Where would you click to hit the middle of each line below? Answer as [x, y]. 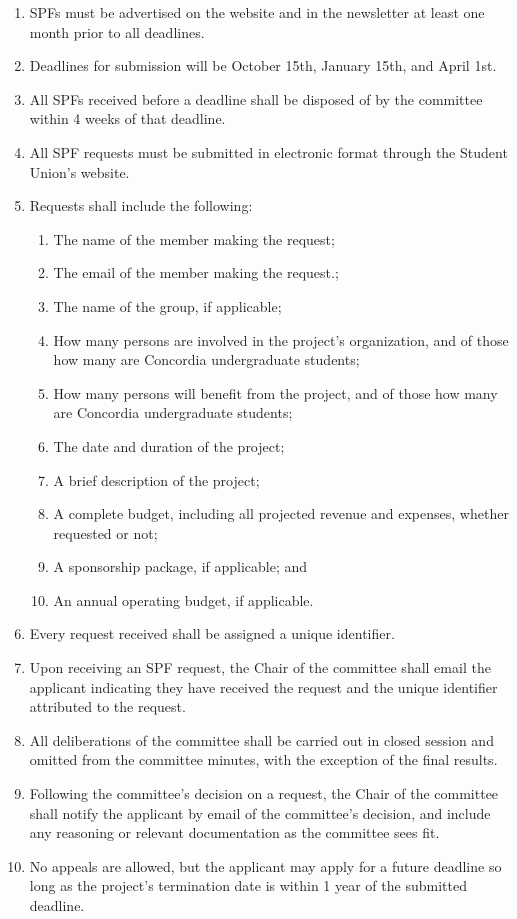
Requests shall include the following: [141, 205]
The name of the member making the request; [194, 238]
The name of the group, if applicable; [167, 305]
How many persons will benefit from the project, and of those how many [275, 392]
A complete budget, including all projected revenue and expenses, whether [281, 513]
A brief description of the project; [156, 479]
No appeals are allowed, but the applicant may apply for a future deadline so [265, 865]
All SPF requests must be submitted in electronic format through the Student [268, 151]
